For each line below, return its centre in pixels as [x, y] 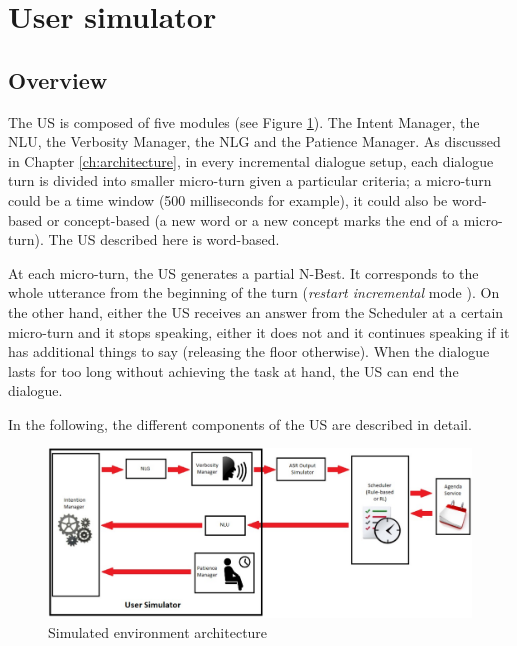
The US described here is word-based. [164, 239]
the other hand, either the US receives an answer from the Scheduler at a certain [256, 311]
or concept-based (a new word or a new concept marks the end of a [253, 219]
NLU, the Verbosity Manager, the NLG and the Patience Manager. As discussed [254, 141]
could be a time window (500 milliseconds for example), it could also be [228, 199]
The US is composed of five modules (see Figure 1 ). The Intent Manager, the [244, 121]
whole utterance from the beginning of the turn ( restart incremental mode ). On [254, 292]
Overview [58, 79]
